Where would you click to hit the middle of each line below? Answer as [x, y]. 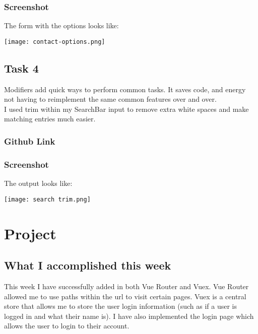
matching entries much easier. [50, 119]
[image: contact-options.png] [55, 42]
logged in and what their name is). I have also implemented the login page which [129, 316]
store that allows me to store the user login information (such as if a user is [120, 306]
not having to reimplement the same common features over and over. [110, 99]
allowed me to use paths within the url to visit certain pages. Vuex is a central [125, 296]
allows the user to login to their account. [67, 326]
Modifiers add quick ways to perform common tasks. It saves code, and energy [125, 89]
